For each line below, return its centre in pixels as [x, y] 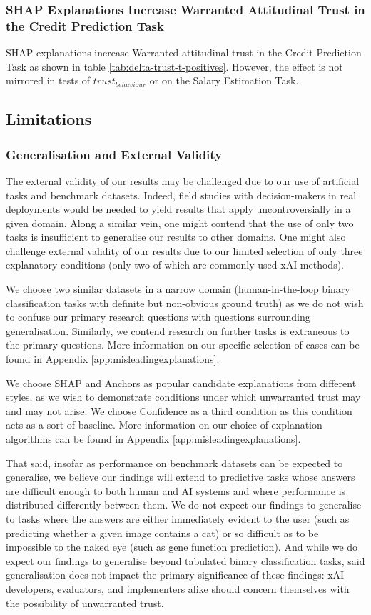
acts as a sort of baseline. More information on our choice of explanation [164, 425]
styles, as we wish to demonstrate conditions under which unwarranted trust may [183, 397]
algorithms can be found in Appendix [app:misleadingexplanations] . [153, 439]
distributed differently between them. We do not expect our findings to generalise [184, 505]
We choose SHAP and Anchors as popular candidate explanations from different [181, 382]
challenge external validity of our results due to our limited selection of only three [184, 250]
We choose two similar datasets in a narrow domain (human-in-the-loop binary [178, 289]
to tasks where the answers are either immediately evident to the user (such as [178, 518]
